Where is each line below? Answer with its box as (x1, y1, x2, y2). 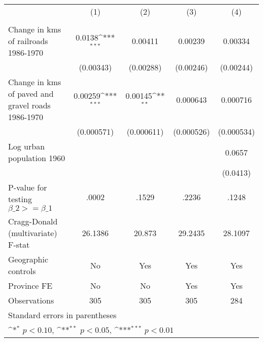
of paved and (8, 88, 54, 99)
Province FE (8, 280, 53, 291)
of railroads (8, 35, 48, 47)
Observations (8, 294, 54, 306)
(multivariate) (8, 227, 57, 239)
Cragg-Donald (8, 215, 58, 227)
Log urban (8, 140, 45, 152)
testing (8, 193, 32, 205)
